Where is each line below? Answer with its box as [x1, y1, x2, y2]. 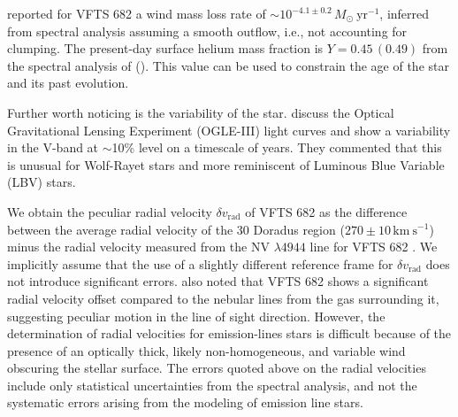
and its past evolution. [7, 73, 129, 92]
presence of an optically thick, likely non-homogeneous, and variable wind [7, 341, 406, 359]
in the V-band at [7, 138, 99, 157]
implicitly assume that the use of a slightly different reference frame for [7, 254, 393, 273]
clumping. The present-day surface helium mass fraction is [7, 39, 324, 58]
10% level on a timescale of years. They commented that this [111, 138, 442, 157]
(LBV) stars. [7, 173, 76, 191]
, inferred [379, 4, 430, 22]
